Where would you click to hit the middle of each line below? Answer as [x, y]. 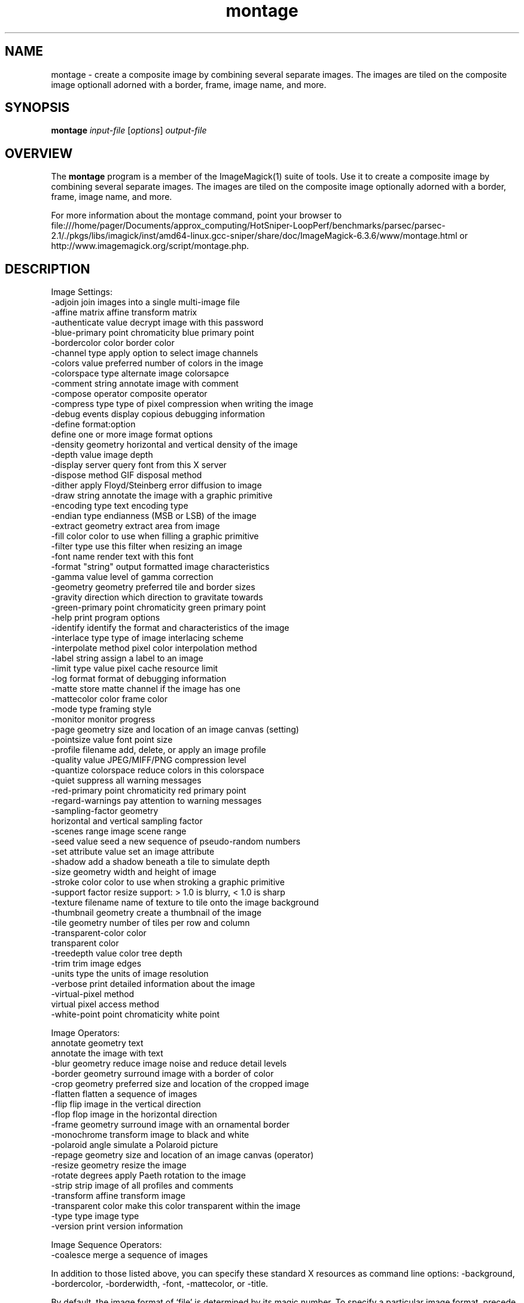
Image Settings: [82, 292]
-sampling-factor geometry [105, 811]
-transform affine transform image [118, 1196]
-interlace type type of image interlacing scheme [147, 638]
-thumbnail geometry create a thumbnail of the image [156, 913]
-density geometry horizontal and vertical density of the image [174, 445]
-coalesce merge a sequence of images [130, 1255]
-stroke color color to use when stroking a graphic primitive [168, 882]
